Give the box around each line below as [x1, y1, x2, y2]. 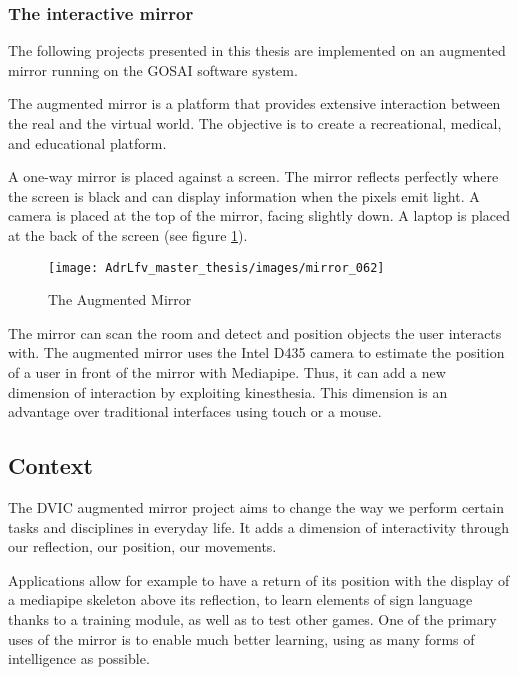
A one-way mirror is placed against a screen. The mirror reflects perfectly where [8, 166, 499, 187]
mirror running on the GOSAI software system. [8, 59, 298, 80]
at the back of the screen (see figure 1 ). [8, 224, 248, 245]
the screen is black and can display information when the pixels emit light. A [8, 185, 480, 206]
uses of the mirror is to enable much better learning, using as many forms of [8, 628, 475, 649]
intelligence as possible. [8, 648, 150, 669]
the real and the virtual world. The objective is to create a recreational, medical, [8, 113, 502, 133]
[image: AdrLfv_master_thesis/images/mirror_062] [48, 260, 385, 275]
